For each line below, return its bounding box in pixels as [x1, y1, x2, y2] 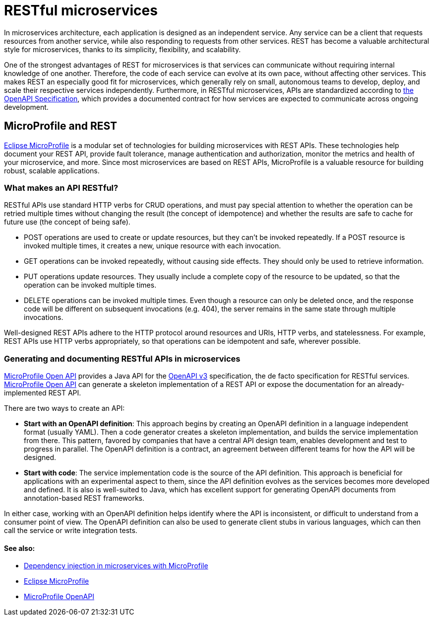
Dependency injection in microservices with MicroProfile [24, 561, 208, 570]
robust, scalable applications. [4, 166, 100, 175]
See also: [4, 543, 35, 552]
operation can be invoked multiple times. [24, 281, 157, 290]
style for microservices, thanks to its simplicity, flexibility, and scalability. [4, 45, 241, 54]
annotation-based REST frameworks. [24, 494, 145, 503]
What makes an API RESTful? [4, 182, 119, 193]
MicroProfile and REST [4, 120, 118, 133]
